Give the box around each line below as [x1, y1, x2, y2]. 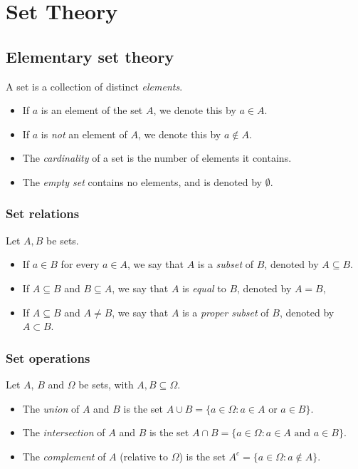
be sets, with [78, 376, 134, 391]
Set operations [6, 349, 90, 366]
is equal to [182, 280, 226, 295]
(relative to [120, 448, 168, 463]
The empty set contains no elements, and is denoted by [22, 174, 263, 189]
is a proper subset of [182, 304, 269, 319]
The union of [22, 401, 80, 416]
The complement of [22, 448, 106, 463]
